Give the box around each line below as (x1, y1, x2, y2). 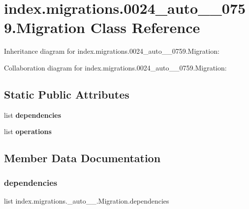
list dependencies (4, 109, 62, 120)
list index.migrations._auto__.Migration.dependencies (4, 195, 169, 206)
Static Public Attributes (4, 86, 129, 102)
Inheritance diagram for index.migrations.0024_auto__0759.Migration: (4, 46, 219, 56)
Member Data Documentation (4, 150, 161, 166)
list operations (4, 126, 52, 137)
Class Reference (90, 17, 200, 37)
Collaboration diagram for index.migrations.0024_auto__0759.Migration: (4, 62, 227, 72)
